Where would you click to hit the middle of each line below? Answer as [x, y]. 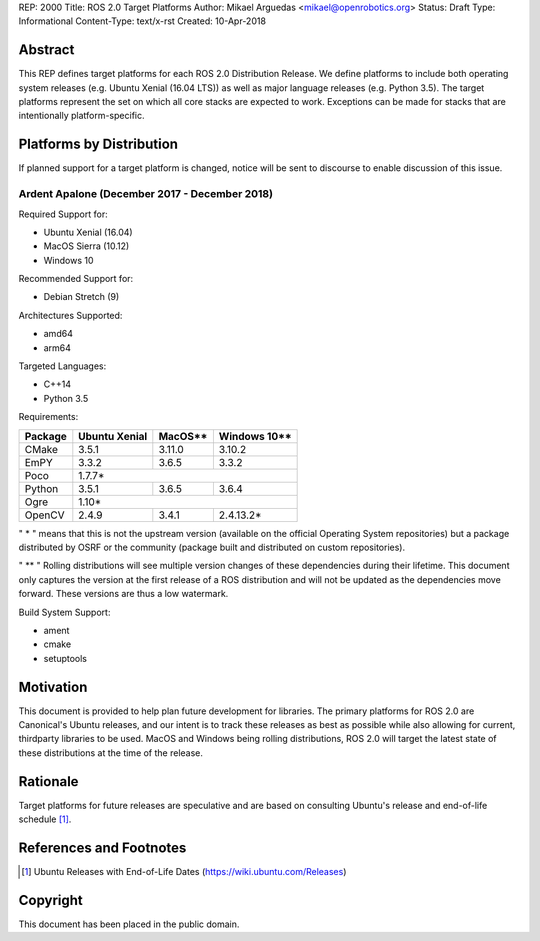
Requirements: [48, 417]
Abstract [46, 50]
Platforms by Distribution [98, 144]
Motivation [53, 686]
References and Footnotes [102, 847]
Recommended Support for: [76, 279]
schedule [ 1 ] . [45, 819]
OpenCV [44, 515]
